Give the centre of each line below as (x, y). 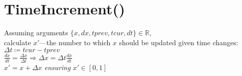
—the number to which (75, 42)
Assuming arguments (36, 33)
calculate (18, 42)
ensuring (57, 67)
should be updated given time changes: (179, 42)
